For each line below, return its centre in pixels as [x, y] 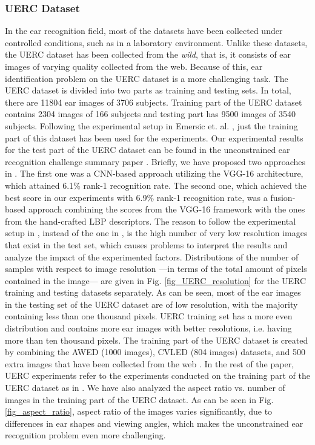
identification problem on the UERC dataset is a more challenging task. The [147, 78]
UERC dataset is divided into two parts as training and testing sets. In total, [148, 90]
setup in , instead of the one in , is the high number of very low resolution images [156, 233]
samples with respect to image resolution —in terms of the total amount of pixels [156, 269]
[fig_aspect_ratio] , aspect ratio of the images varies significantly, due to [139, 411]
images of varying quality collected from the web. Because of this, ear [134, 66]
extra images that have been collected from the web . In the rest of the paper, [150, 363]
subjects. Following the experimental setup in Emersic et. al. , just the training [151, 125]
